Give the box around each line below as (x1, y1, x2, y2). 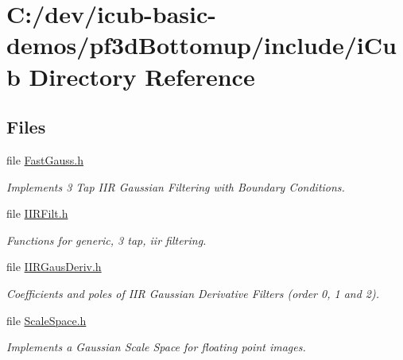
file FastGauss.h (6, 151, 83, 168)
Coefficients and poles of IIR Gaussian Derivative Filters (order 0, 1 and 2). (6, 285, 379, 301)
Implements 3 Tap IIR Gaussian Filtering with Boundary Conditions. (6, 178, 345, 195)
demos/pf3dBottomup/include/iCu (6, 29, 397, 61)
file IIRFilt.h (6, 205, 68, 222)
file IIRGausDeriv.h (6, 258, 102, 275)
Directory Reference (29, 60, 255, 92)
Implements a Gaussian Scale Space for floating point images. (6, 339, 306, 355)
